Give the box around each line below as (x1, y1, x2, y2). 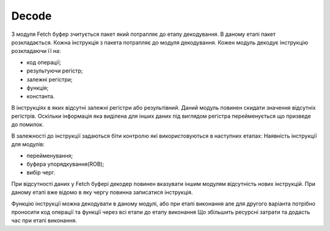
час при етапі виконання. (11, 217, 78, 224)
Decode (11, 9, 52, 23)
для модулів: (11, 141, 45, 148)
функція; (26, 84, 49, 91)
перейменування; (26, 152, 73, 159)
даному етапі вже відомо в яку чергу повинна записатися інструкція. (11, 189, 193, 196)
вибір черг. (26, 169, 56, 176)
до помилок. (11, 121, 44, 128)
